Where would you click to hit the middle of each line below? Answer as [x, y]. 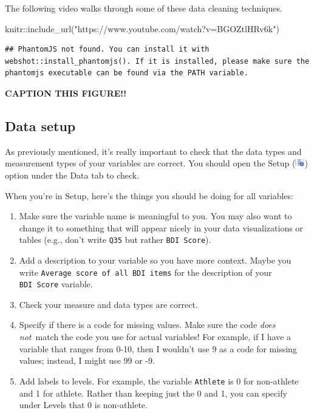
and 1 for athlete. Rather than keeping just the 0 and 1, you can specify [153, 393]
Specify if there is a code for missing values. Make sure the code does [147, 325]
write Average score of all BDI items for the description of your [145, 272]
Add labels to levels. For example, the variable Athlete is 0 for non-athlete [159, 381]
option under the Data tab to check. [72, 175]
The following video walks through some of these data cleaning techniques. [144, 8]
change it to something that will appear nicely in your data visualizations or [161, 227]
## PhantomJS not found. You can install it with [107, 49]
